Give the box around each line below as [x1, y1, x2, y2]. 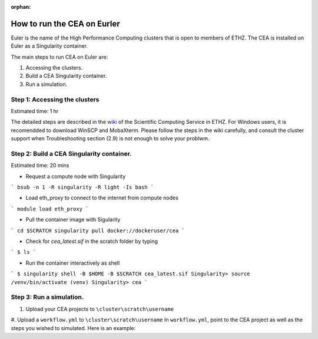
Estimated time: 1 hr [11, 108, 59, 114]
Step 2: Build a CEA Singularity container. [11, 149, 132, 157]
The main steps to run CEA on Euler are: [11, 53, 108, 60]
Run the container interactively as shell [25, 259, 120, 266]
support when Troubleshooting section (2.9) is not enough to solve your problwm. [11, 135, 210, 142]
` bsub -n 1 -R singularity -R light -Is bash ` [11, 184, 154, 191]
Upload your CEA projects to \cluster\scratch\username [25, 305, 174, 312]
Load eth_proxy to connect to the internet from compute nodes [25, 195, 179, 202]
